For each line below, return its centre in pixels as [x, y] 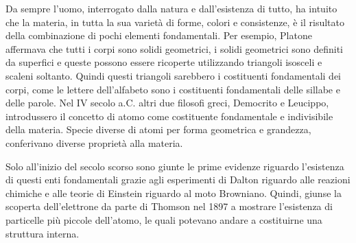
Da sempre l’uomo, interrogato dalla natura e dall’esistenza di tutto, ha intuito [171, 8]
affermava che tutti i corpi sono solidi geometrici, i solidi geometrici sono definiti [174, 48]
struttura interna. [43, 233]
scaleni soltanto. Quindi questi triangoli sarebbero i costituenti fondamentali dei [173, 75]
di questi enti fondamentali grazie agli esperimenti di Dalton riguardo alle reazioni [178, 180]
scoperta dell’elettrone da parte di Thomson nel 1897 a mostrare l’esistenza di [169, 206]
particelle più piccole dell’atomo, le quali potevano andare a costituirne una [164, 219]
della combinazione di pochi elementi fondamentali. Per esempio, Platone [159, 35]
